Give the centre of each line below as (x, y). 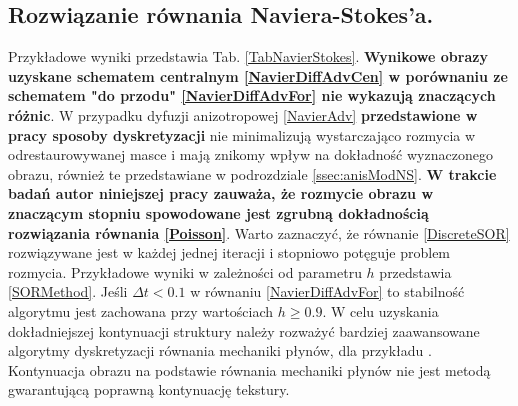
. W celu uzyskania (380, 310)
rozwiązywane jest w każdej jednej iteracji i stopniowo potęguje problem (229, 252)
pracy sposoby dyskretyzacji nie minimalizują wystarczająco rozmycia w (242, 134)
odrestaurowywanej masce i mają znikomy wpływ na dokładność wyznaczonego (250, 154)
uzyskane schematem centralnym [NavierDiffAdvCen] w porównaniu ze (258, 75)
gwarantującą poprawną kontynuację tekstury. (149, 389)
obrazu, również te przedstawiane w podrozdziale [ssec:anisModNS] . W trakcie (252, 173)
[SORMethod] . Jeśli (68, 291)
